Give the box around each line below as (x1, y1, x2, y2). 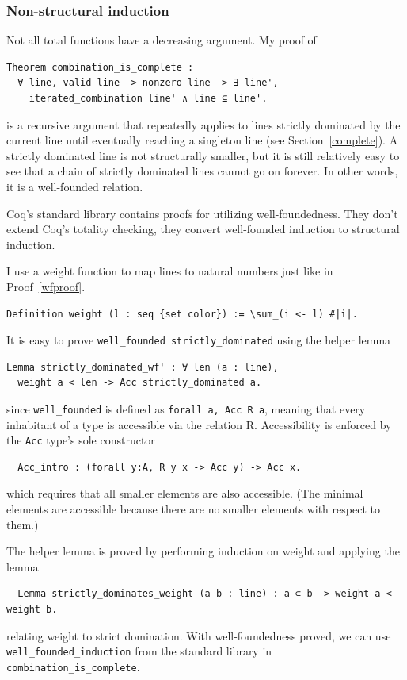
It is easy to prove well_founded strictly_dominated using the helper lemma (6, 332, 391, 348)
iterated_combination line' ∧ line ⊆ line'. (29, 93, 268, 104)
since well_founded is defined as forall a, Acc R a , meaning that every (6, 400, 366, 417)
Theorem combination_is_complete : (6, 61, 194, 73)
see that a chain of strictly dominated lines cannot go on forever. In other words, (6, 163, 398, 179)
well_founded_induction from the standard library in (6, 643, 272, 659)
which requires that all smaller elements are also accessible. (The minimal (6, 485, 363, 501)
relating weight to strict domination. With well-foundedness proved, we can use (6, 627, 391, 644)
